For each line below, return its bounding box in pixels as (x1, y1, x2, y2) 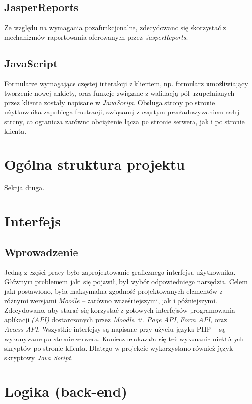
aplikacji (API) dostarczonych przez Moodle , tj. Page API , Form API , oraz (4, 314, 227, 324)
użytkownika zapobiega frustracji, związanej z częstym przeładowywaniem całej (4, 107, 240, 117)
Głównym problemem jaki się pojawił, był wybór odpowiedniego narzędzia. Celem (4, 276, 248, 287)
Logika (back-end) (4, 381, 128, 401)
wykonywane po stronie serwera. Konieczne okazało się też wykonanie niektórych (4, 333, 244, 343)
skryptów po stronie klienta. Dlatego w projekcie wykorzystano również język (4, 343, 233, 353)
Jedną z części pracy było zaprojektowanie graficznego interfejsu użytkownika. (4, 267, 236, 277)
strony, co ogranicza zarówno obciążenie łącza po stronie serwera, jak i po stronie (4, 116, 245, 126)
